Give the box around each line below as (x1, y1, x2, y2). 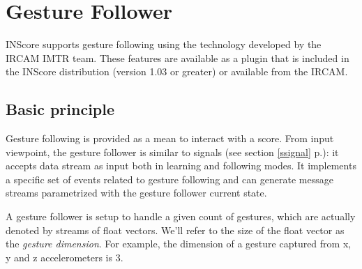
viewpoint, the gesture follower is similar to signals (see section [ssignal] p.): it (6, 144, 339, 159)
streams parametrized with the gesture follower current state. (6, 185, 267, 200)
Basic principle (6, 98, 115, 120)
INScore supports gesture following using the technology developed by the (6, 37, 322, 52)
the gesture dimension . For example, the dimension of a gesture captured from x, (6, 236, 352, 251)
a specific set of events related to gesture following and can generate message (6, 171, 333, 186)
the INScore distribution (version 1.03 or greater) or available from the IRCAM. (6, 64, 348, 79)
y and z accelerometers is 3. (6, 249, 123, 264)
